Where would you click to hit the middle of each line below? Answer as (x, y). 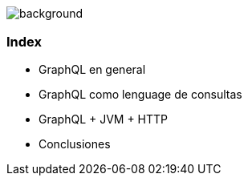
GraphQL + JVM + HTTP (104, 119)
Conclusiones (75, 144)
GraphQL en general (92, 70)
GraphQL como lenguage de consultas (140, 95)
